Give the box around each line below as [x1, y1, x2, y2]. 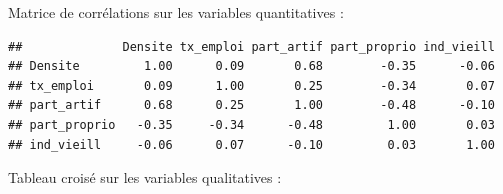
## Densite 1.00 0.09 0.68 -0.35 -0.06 [8, 59, 495, 74]
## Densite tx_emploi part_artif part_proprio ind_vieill [8, 39, 495, 54]
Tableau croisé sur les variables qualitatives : [8, 167, 282, 188]
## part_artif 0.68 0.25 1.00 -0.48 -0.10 [8, 98, 495, 113]
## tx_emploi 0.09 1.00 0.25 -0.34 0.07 [8, 78, 495, 93]
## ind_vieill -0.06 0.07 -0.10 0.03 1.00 [8, 137, 495, 152]
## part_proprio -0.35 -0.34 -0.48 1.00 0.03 [8, 117, 495, 132]
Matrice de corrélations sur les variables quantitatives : [8, 2, 344, 22]
